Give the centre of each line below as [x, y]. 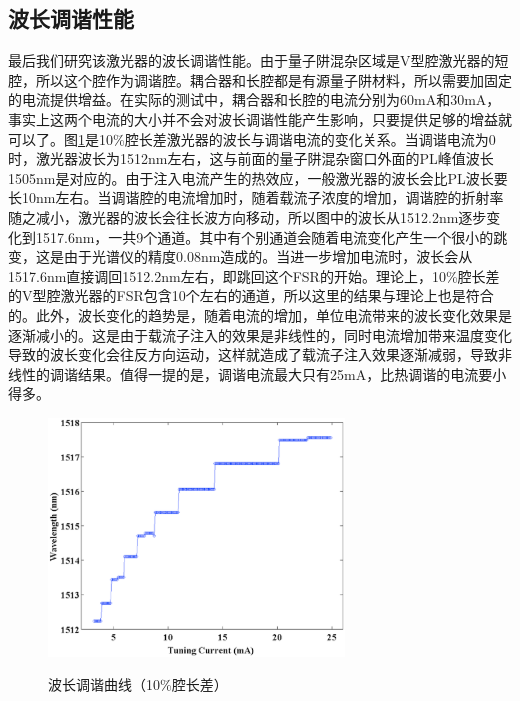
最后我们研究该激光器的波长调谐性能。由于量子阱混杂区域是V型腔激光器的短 [258, 60]
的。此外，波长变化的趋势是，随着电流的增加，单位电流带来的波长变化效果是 [260, 314]
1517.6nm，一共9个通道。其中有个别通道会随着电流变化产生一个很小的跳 [271, 236]
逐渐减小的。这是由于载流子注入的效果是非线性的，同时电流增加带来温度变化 [260, 334]
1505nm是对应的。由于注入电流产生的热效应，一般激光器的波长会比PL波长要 [258, 177]
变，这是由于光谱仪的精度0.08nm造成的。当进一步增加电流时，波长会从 [240, 256]
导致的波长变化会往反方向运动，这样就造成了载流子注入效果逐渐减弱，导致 [253, 354]
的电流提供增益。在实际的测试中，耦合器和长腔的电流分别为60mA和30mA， [254, 99]
